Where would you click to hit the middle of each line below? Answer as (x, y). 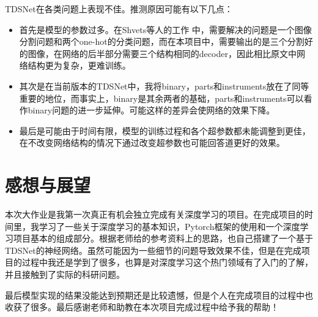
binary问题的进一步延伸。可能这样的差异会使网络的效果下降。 (151, 110)
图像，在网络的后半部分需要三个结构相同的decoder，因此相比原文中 (162, 53)
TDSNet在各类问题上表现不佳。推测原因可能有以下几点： (119, 9)
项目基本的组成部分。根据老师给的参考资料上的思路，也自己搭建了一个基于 (163, 238)
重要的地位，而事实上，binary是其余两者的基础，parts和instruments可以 (161, 98)
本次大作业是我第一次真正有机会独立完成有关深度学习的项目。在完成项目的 (155, 214)
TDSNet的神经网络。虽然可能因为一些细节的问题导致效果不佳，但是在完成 (153, 250)
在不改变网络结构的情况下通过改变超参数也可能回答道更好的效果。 (152, 143)
